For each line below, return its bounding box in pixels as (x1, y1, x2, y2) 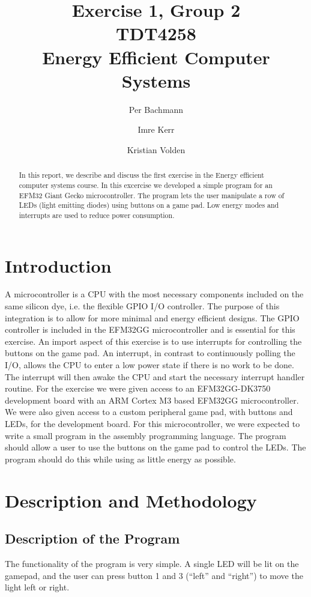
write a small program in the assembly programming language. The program (5, 429, 286, 441)
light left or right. (5, 581, 70, 593)
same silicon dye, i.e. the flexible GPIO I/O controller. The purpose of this (5, 300, 280, 312)
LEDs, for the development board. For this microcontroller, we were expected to (5, 417, 300, 430)
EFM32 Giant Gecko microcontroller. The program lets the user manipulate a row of (19, 190, 285, 200)
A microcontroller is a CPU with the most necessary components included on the (5, 288, 304, 300)
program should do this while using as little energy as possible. (5, 452, 236, 465)
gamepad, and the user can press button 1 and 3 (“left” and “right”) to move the (5, 569, 303, 581)
